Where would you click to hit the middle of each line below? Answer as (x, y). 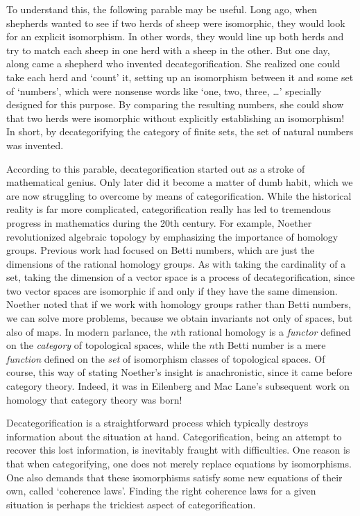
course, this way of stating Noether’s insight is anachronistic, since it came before (179, 372)
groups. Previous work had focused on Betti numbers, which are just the (160, 250)
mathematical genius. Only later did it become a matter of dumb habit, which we (180, 182)
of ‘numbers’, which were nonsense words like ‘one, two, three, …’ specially (164, 91)
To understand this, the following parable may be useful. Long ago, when (162, 9)
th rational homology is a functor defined (264, 331)
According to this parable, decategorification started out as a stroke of (156, 168)
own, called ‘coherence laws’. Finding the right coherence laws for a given (161, 491)
